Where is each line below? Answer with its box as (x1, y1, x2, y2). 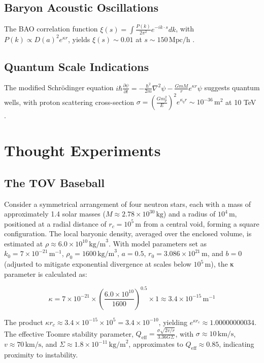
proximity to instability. (4, 349, 78, 359)
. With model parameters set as (108, 238, 207, 248)
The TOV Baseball (4, 174, 105, 190)
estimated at (4, 238, 43, 248)
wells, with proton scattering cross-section (4, 96, 134, 107)
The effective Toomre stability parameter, (4, 328, 134, 339)
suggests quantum (204, 82, 260, 93)
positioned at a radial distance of (4, 218, 107, 229)
